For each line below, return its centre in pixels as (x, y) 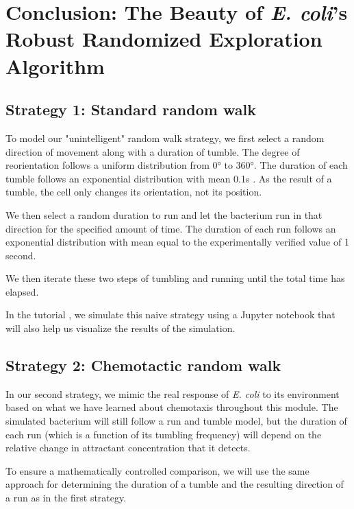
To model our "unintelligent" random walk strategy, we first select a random (165, 138)
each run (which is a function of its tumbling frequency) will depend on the (164, 434)
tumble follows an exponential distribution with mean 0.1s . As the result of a (169, 178)
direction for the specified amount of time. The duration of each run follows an (171, 228)
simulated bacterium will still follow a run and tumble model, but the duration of (176, 421)
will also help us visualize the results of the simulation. (121, 328)
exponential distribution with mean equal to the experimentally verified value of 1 (177, 242)
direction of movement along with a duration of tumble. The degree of (153, 151)
